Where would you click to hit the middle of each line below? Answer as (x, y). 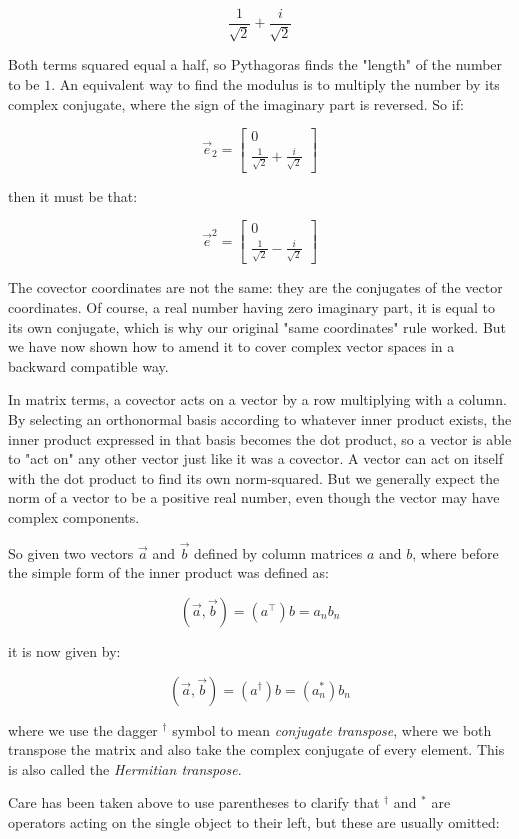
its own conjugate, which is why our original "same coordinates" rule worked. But (257, 326)
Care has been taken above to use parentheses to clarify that (194, 802)
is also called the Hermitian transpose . (125, 768)
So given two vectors (71, 552)
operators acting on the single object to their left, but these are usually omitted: (254, 821)
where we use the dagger (83, 729)
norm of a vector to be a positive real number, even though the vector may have (254, 497)
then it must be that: (73, 195)
